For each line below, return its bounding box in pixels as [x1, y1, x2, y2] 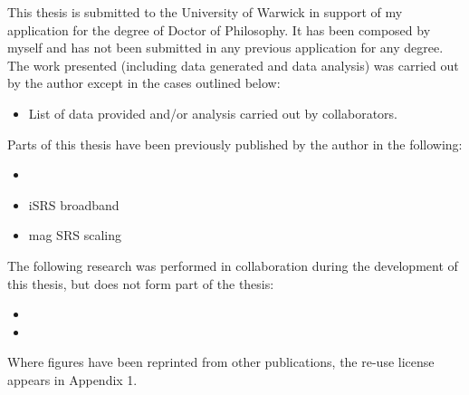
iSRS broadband [28, 195, 120, 214]
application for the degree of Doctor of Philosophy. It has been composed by [7, 20, 431, 39]
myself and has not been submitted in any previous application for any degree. [7, 38, 444, 57]
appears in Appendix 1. [7, 370, 138, 389]
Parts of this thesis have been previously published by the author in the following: [7, 134, 463, 153]
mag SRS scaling [28, 226, 121, 245]
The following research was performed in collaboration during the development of [7, 255, 458, 275]
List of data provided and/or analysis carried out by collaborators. [28, 103, 397, 122]
